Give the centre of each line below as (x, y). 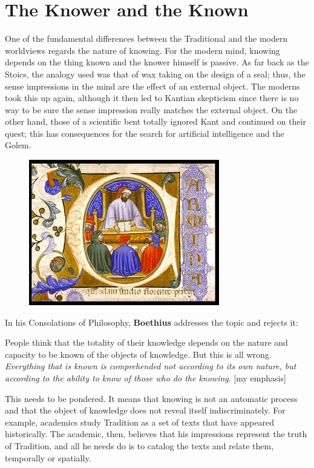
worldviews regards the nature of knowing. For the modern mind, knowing (142, 50)
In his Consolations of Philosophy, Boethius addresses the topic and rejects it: (152, 322)
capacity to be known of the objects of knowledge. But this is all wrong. (138, 354)
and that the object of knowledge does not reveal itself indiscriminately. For (145, 410)
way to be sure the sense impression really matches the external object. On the (151, 109)
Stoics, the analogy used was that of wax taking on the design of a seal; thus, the (155, 74)
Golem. (18, 145)
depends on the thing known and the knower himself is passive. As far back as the (157, 62)
